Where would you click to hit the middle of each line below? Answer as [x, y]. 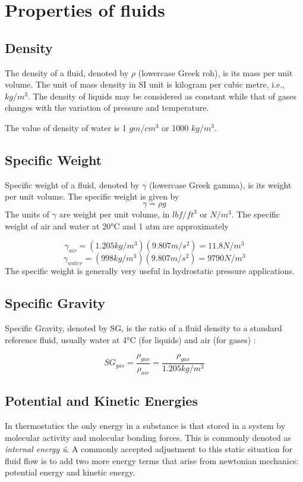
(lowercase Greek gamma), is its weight [220, 184]
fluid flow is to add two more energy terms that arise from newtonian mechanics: [152, 460]
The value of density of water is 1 [66, 127]
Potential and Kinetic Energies [101, 401]
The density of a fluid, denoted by [67, 72]
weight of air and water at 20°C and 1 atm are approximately [117, 226]
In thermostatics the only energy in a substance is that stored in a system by [145, 425]
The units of [27, 214]
